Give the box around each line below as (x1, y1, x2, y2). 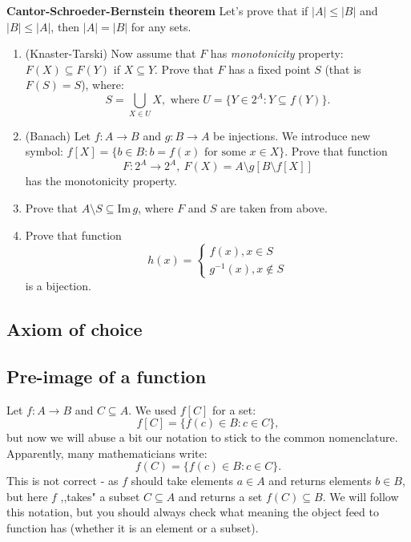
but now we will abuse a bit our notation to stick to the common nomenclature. (6, 429, 398, 446)
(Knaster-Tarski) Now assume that (25, 45, 196, 62)
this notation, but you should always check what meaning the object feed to (6, 504, 379, 520)
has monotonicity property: (210, 45, 344, 62)
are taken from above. (220, 200, 328, 216)
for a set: (212, 401, 256, 418)
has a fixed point (228, 60, 311, 77)
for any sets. (131, 18, 191, 34)
